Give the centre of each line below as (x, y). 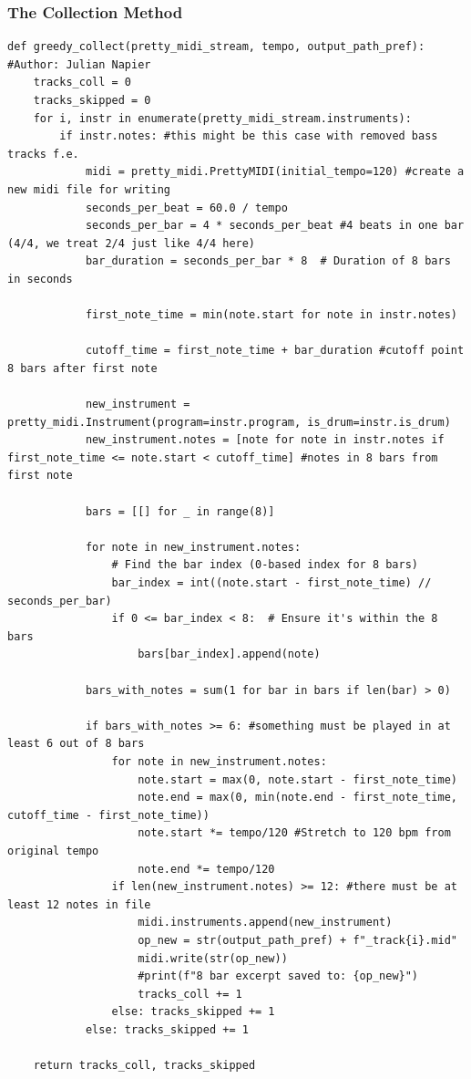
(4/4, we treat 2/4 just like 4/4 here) (132, 243)
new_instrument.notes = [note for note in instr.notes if (265, 440)
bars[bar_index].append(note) (229, 654)
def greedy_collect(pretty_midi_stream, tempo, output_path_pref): (216, 47)
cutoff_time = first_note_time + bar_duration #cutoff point (275, 351)
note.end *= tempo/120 (206, 869)
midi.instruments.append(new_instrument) (265, 923)
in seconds (40, 279)
